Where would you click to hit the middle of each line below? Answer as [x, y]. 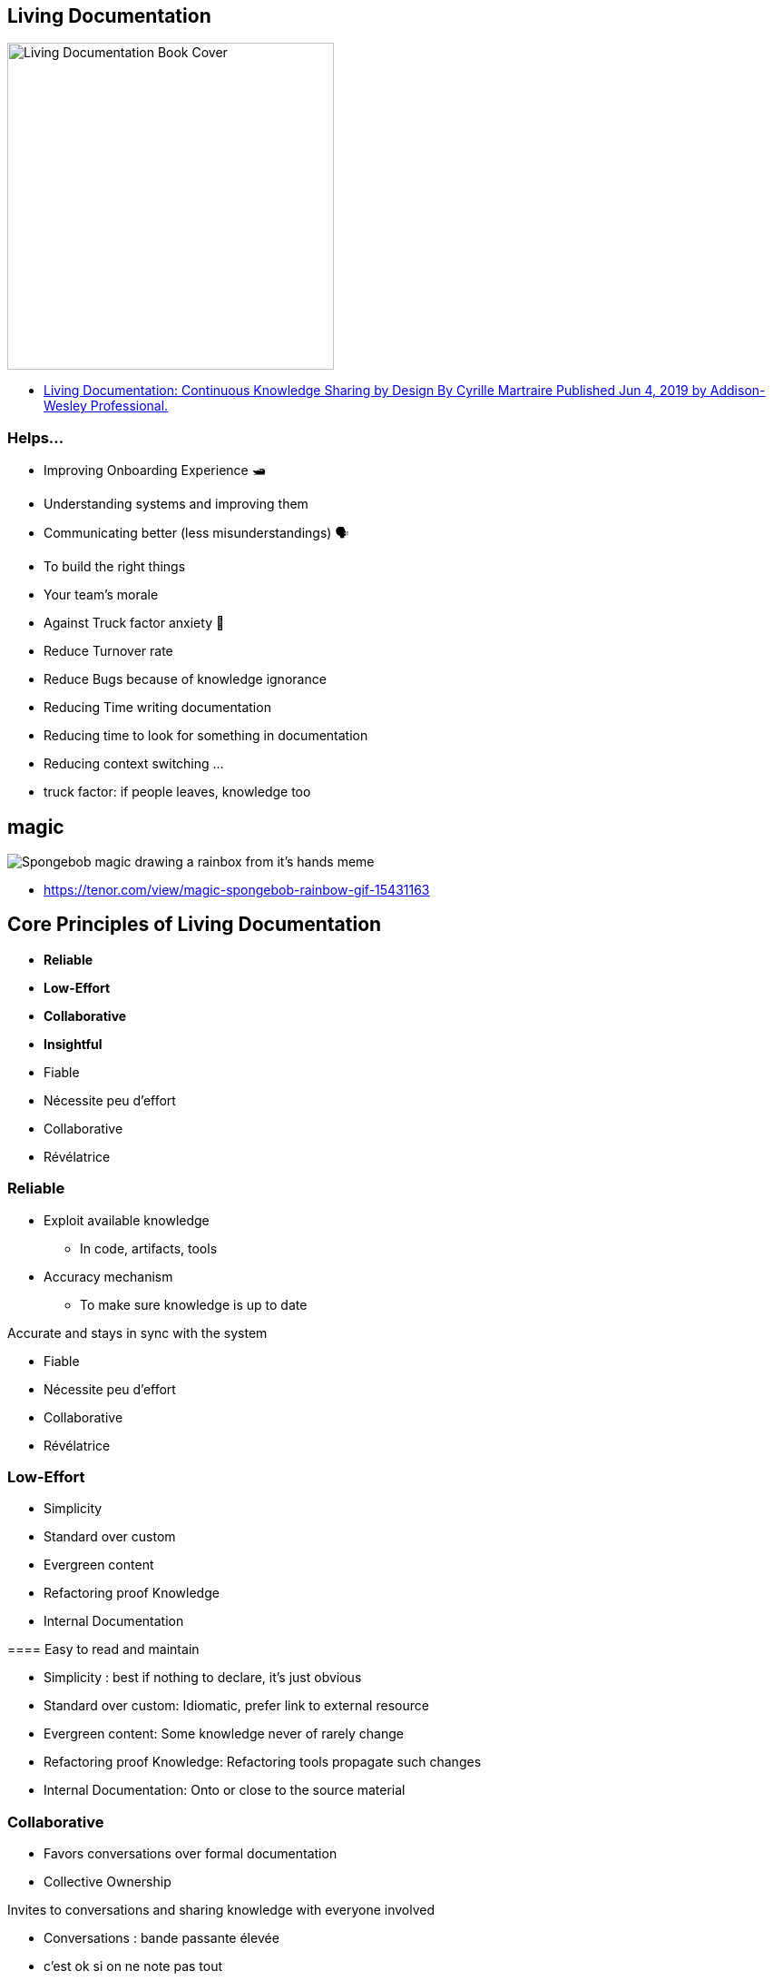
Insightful [73, 1044]
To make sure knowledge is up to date [194, 1304]
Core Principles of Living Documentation [195, 925]
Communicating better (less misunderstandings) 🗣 [196, 533]
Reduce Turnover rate [108, 651]
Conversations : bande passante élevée [161, 1938]
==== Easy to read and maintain [103, 1649]
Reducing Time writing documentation [157, 708]
